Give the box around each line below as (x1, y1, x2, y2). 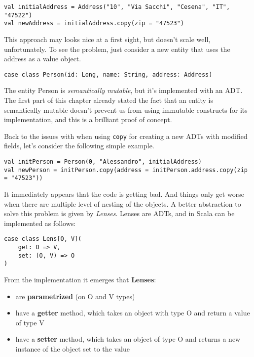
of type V (15, 317, 44, 327)
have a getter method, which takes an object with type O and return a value (15, 308, 250, 318)
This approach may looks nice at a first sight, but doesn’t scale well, (4, 34, 211, 44)
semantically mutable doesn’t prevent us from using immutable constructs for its (4, 104, 248, 115)
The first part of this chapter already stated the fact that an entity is (4, 95, 213, 105)
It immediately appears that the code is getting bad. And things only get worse (4, 189, 244, 199)
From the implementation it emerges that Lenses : (4, 274, 156, 284)
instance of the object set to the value (15, 343, 130, 354)
